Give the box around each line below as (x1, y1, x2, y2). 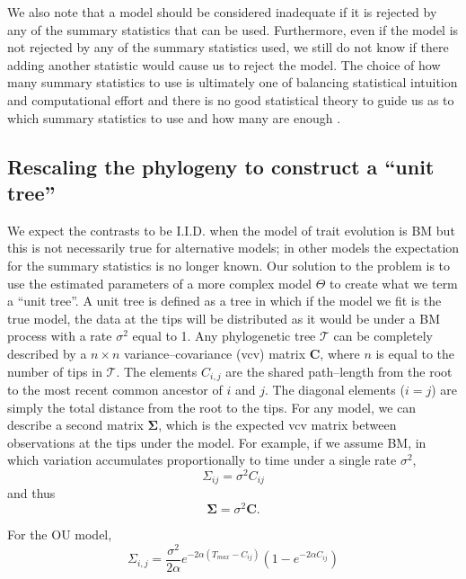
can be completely (333, 326, 433, 345)
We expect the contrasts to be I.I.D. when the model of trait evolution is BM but (7, 220, 455, 239)
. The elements (116, 361, 198, 380)
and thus (7, 484, 56, 503)
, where (320, 343, 360, 362)
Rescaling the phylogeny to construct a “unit (7, 152, 435, 180)
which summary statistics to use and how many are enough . (7, 108, 341, 127)
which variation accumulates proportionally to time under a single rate (7, 450, 397, 469)
